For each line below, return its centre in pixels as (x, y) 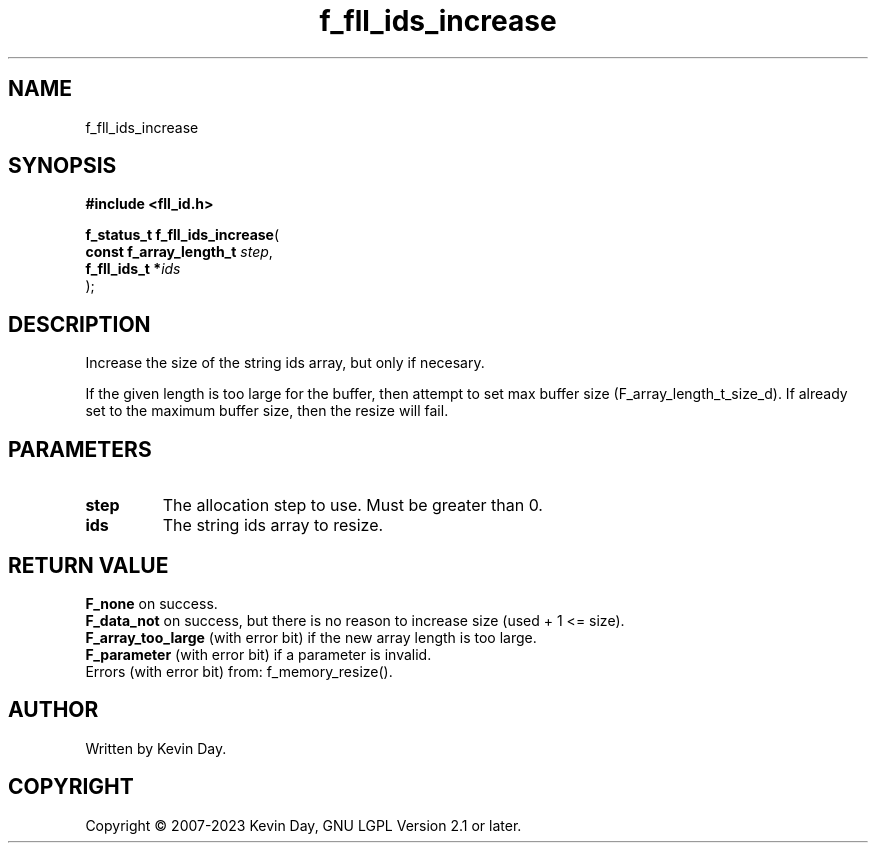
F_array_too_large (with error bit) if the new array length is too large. (311, 637)
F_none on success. (151, 603)
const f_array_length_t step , (179, 252)
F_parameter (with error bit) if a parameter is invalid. (258, 654)
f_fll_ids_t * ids (133, 269)
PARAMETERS (80, 449)
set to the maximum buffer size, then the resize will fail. (267, 411)
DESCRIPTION (79, 324)
